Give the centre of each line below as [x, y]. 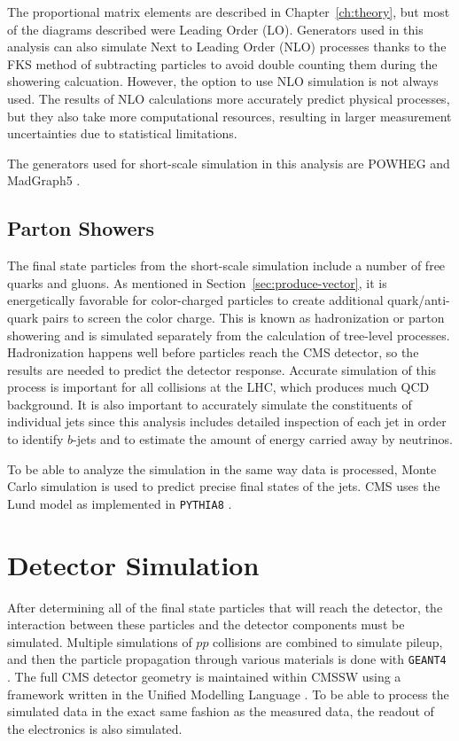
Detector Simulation [133, 564]
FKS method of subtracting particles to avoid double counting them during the [222, 63]
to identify [35, 439]
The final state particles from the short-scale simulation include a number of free [226, 265]
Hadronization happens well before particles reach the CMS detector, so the [213, 352]
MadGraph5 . [44, 180]
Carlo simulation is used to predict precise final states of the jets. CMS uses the [224, 486]
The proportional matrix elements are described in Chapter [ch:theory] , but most [229, 12]
